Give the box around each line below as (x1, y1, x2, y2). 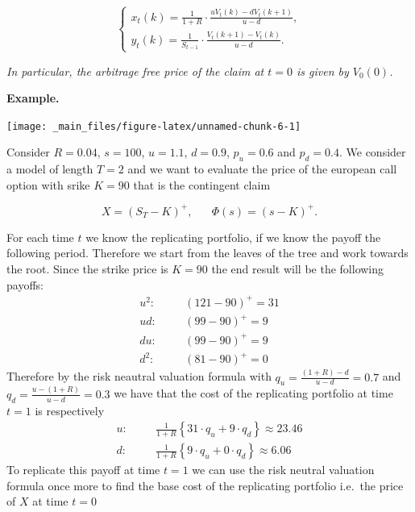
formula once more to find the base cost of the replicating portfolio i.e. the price (6, 477, 404, 493)
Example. (6, 89, 60, 106)
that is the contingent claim (133, 176, 271, 193)
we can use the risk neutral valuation (192, 461, 375, 478)
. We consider (338, 144, 406, 160)
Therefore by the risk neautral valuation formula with (6, 368, 272, 385)
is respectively (35, 402, 105, 418)
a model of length (6, 160, 93, 177)
